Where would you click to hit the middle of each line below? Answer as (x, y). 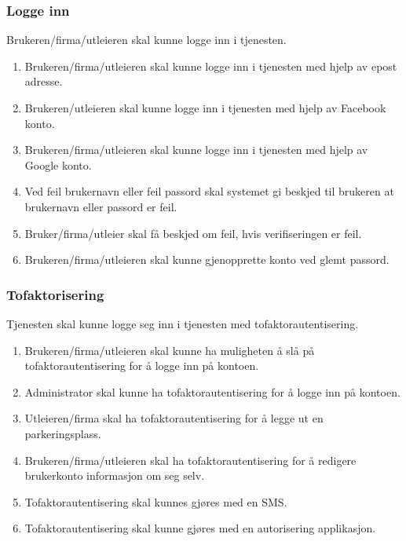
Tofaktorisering (55, 294)
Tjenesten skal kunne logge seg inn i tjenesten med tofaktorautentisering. (183, 323)
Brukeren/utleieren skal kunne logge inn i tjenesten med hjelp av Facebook (205, 108)
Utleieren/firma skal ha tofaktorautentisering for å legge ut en (174, 418)
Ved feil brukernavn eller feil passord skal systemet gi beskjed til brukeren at (209, 191)
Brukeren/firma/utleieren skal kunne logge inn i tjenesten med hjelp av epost (211, 66)
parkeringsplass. (63, 433)
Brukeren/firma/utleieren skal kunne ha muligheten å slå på (170, 350)
